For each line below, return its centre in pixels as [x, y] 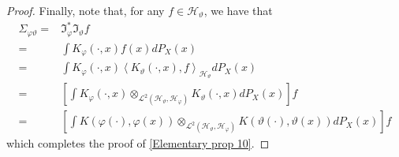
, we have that [238, 10]
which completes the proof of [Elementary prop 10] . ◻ [138, 143]
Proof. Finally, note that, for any [86, 10]
